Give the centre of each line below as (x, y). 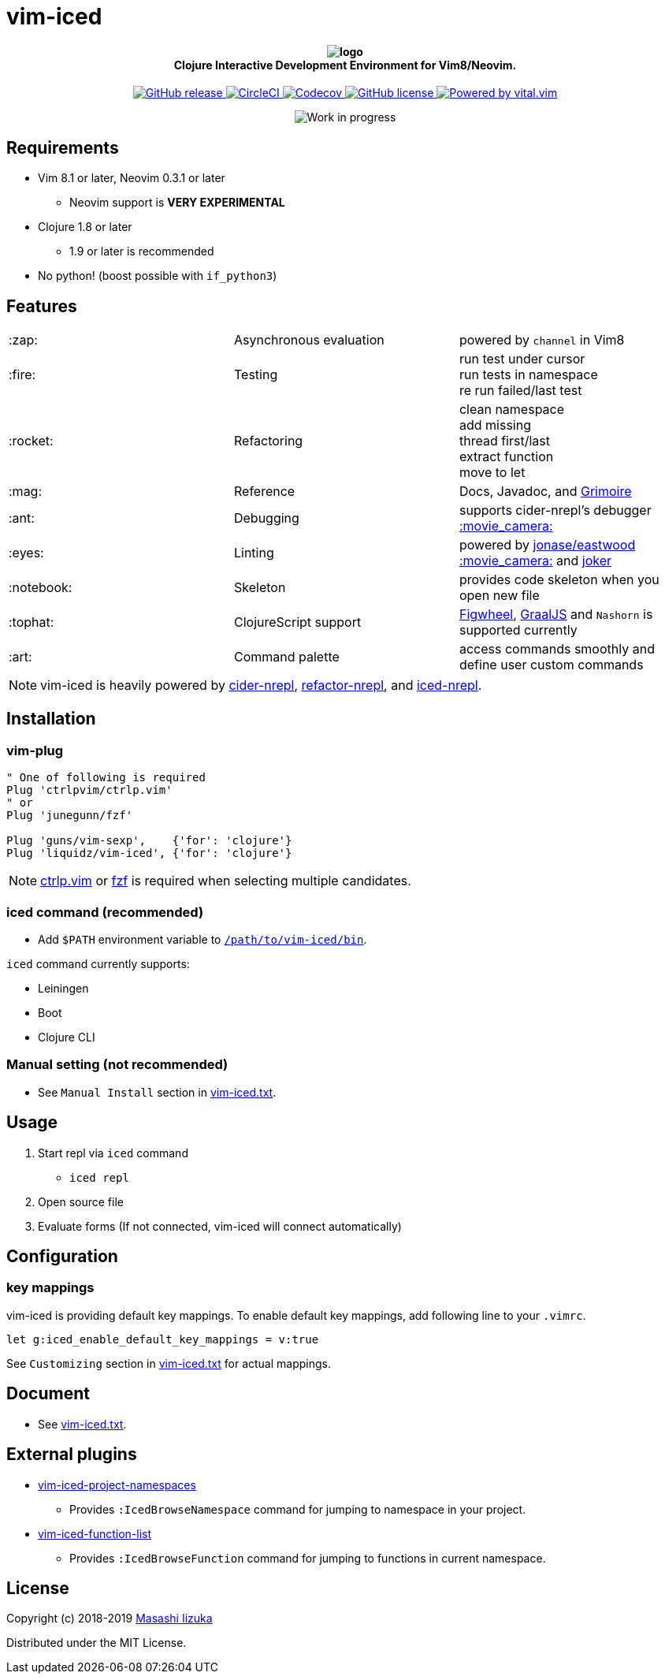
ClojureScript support (297, 622)
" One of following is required (106, 778)
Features (42, 306)
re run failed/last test (520, 391)
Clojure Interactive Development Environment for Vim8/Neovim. (345, 65)
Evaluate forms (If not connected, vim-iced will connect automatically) (220, 1226)
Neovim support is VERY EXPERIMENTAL (177, 203)
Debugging (266, 518)
